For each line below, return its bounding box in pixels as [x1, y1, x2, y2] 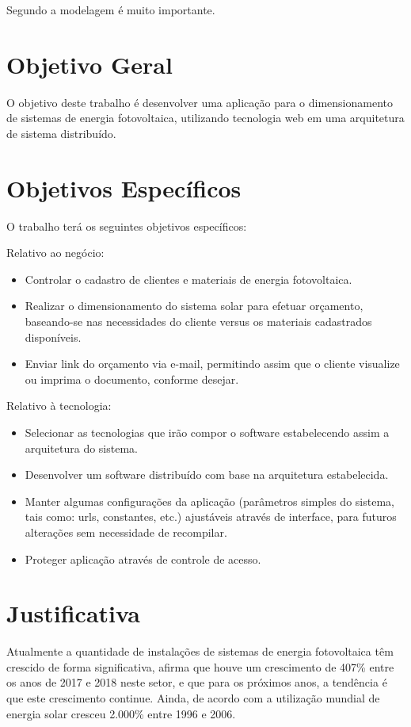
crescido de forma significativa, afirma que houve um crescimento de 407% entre [6, 658, 394, 675]
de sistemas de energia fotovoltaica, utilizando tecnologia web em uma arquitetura [6, 109, 405, 126]
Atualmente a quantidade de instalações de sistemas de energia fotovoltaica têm [6, 643, 394, 660]
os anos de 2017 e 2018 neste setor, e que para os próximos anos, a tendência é [6, 674, 387, 691]
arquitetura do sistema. [25, 439, 138, 456]
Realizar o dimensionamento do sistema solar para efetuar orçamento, [25, 297, 363, 314]
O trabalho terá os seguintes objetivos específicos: [6, 217, 247, 234]
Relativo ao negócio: [6, 244, 105, 261]
